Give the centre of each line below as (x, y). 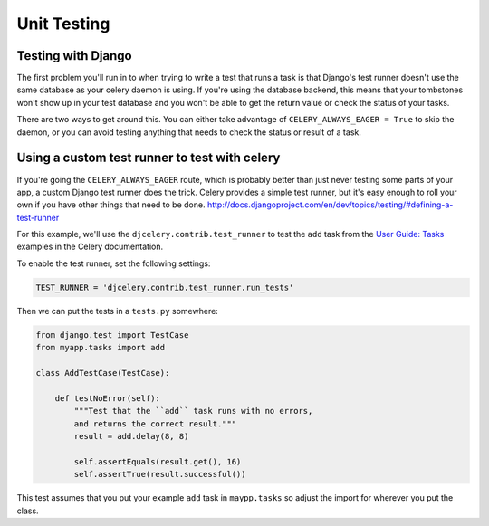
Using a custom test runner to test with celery (149, 158)
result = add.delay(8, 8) (131, 436)
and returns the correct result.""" (155, 424)
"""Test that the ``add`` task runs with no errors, (193, 411)
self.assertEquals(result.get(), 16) (158, 461)
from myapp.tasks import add (101, 348)
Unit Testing (63, 24)
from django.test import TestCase (112, 335)
